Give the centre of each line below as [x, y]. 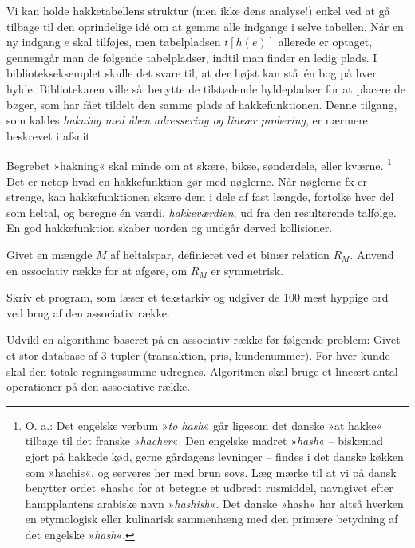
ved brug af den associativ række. [88, 312]
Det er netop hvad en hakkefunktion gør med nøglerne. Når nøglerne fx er [187, 181]
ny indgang [34, 42]
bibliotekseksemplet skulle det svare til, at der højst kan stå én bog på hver [192, 73]
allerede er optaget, [325, 42]
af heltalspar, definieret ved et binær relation [220, 254]
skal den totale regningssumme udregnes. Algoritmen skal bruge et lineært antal [202, 371]
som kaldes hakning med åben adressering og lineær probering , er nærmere [187, 120]
